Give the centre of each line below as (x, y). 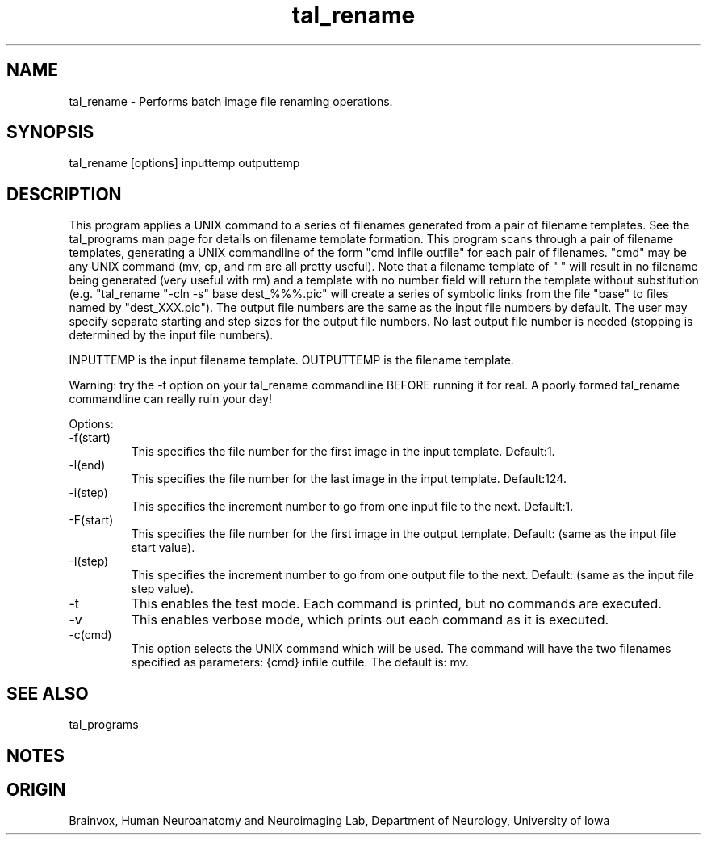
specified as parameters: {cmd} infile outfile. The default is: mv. (300, 662)
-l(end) (87, 465)
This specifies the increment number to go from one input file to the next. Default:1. (352, 507)
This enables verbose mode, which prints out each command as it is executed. (370, 620)
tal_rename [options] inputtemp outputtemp (184, 163)
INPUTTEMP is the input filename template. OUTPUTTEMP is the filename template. (291, 360)
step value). (162, 589)
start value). (163, 548)
